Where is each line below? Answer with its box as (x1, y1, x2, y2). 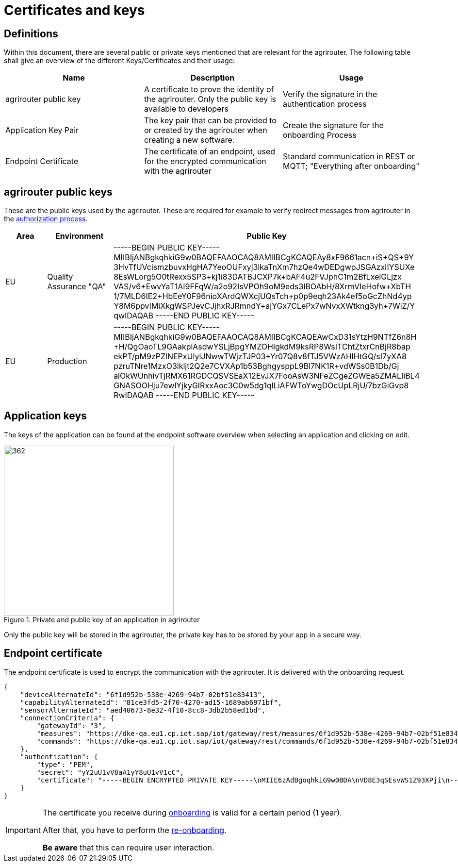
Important (5, 825, 41, 835)
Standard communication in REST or (282, 151, 415, 162)
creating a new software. (144, 135, 235, 145)
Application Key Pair (5, 125, 79, 135)
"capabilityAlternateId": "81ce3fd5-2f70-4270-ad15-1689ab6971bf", (20, 698, 282, 706)
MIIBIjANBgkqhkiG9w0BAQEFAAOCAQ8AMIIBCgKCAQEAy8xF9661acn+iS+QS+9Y (114, 252, 414, 263)
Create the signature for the (282, 120, 384, 131)
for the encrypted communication (144, 156, 266, 167)
